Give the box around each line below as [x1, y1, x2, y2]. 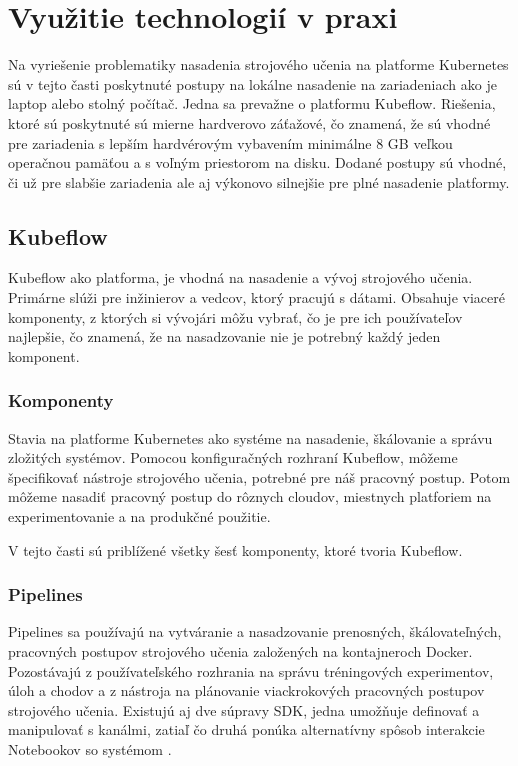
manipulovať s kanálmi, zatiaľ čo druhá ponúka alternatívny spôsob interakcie [8, 719, 485, 740]
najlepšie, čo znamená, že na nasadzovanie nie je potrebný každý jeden [8, 326, 441, 347]
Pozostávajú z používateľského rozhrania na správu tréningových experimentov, [8, 660, 494, 681]
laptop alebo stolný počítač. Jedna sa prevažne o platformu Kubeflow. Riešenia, [8, 93, 496, 114]
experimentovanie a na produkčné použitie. [8, 506, 271, 527]
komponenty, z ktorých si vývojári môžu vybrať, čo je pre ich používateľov [8, 306, 463, 327]
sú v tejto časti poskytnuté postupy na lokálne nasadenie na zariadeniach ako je [8, 73, 497, 94]
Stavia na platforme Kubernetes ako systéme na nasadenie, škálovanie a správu [8, 427, 493, 448]
